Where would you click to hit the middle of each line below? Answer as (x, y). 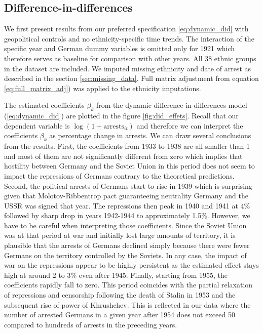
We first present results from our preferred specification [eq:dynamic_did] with (126, 29)
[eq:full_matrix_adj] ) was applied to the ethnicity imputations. (103, 88)
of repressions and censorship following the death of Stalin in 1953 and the (120, 295)
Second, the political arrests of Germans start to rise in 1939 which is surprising (128, 185)
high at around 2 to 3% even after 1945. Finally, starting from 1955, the (116, 275)
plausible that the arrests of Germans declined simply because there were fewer (127, 245)
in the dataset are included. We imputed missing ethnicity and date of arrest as (128, 68)
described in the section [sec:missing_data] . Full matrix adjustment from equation (131, 78)
